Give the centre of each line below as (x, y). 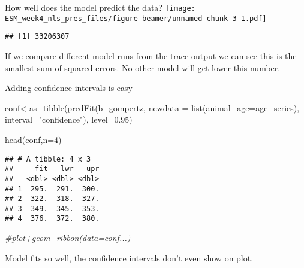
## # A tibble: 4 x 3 (48, 159)
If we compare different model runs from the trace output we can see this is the (151, 55)
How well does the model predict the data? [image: (100, 7)
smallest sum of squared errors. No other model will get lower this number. (143, 67)
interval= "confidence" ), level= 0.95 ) (69, 119)
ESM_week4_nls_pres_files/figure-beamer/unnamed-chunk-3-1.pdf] (136, 18)
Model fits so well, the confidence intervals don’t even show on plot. (129, 258)
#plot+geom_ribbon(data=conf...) (68, 238)
